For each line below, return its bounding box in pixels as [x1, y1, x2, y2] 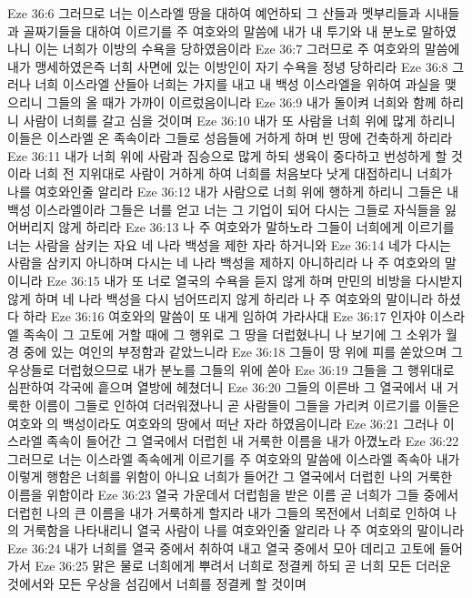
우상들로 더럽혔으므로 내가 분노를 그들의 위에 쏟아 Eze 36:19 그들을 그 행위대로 [7, 360, 455, 379]
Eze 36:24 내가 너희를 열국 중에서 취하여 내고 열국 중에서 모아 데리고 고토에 [7, 538, 436, 557]
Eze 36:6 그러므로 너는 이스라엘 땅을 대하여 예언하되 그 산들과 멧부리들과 [7, 4, 421, 22]
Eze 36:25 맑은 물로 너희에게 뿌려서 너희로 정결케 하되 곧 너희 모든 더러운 [35, 556, 451, 575]
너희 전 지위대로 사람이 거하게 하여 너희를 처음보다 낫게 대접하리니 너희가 [35, 164, 453, 183]
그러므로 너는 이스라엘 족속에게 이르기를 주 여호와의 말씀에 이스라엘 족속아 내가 [7, 449, 460, 468]
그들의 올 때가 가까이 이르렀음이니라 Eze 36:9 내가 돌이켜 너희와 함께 [46, 92, 437, 111]
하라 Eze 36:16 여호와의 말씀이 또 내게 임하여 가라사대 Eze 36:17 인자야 [23, 307, 426, 326]
